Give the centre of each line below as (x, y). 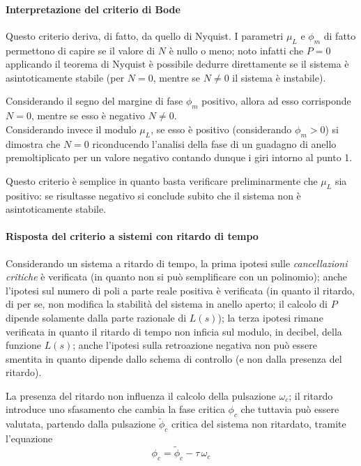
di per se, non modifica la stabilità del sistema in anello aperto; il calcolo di (167, 304)
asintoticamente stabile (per (65, 77)
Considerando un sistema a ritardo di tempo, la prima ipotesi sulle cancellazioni (177, 263)
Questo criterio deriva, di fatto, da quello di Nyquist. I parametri (145, 35)
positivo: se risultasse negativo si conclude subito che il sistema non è (153, 195)
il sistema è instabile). (279, 77)
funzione (23, 345)
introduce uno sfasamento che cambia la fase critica (115, 409)
